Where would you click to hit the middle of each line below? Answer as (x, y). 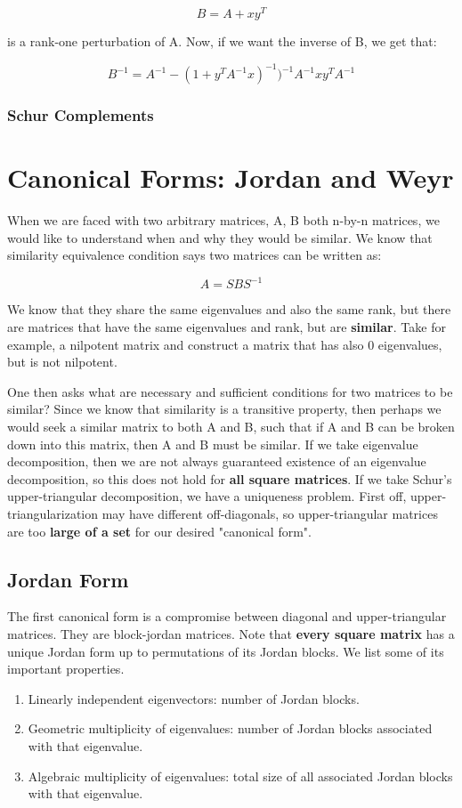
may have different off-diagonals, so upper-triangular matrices (270, 513)
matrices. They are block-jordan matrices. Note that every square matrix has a (231, 633)
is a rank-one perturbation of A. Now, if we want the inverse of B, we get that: (222, 41)
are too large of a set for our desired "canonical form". (159, 531)
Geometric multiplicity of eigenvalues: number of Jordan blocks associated (230, 728)
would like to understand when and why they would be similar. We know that (220, 237)
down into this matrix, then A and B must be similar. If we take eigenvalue (213, 444)
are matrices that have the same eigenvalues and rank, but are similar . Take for (227, 327)
